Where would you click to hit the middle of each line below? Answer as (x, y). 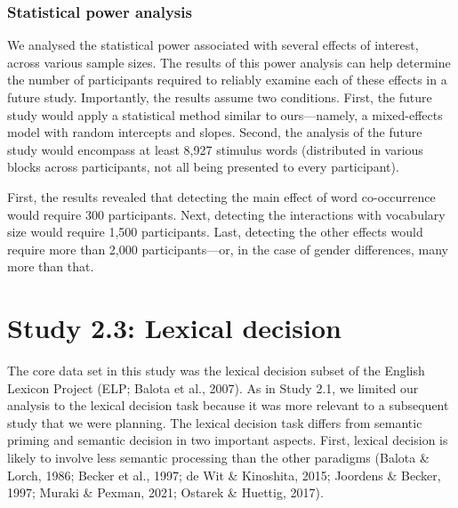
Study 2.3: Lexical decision (174, 328)
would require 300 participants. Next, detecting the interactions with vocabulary (226, 214)
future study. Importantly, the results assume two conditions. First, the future (220, 97)
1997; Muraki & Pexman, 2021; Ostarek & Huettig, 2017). (165, 492)
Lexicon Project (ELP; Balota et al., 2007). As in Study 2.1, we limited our (213, 387)
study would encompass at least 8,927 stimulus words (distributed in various (215, 149)
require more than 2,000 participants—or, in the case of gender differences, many (228, 249)
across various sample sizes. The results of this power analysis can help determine (229, 62)
